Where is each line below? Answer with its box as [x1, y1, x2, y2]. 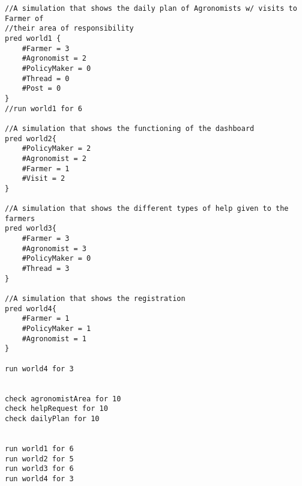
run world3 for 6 [5, 464, 74, 473]
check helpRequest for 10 [5, 404, 108, 413]
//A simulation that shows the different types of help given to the [5, 204, 289, 213]
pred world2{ [5, 134, 56, 143]
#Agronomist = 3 [22, 244, 87, 253]
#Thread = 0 [22, 74, 70, 83]
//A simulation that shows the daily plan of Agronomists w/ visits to [5, 4, 297, 13]
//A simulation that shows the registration [5, 294, 186, 303]
